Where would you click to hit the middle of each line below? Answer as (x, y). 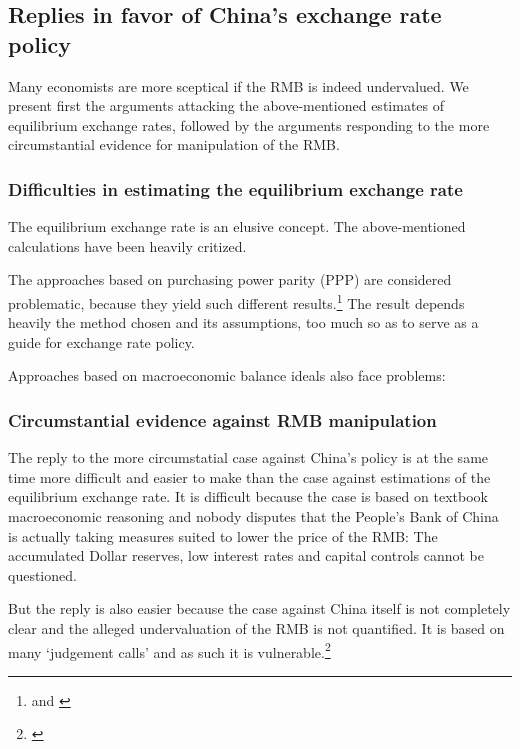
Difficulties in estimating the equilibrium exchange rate (235, 188)
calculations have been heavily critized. (127, 245)
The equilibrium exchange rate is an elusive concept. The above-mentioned (237, 226)
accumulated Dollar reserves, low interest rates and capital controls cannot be (246, 555)
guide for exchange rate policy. (101, 341)
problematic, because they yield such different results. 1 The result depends (236, 301)
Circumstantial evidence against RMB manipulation (222, 419)
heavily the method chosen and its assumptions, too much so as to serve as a (243, 322)
